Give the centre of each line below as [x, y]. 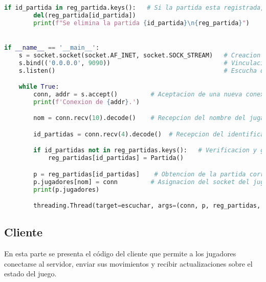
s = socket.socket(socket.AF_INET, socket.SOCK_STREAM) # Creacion [140, 55]
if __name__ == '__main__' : [52, 47]
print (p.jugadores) [66, 189]
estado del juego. [30, 274]
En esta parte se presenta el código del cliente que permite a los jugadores [120, 254]
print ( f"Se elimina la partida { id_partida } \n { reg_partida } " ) [141, 23]
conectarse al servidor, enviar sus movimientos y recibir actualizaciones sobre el [128, 263]
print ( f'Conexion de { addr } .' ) [86, 102]
